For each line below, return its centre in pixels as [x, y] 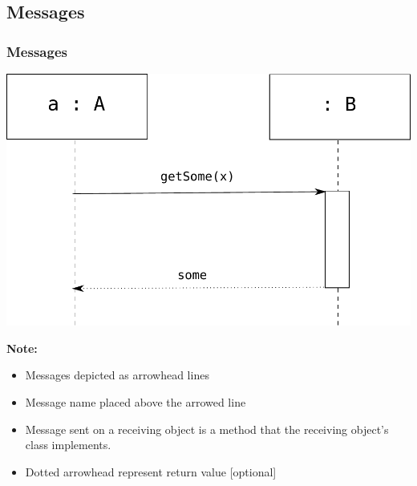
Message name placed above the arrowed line [136, 402]
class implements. [68, 445]
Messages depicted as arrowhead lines [117, 375]
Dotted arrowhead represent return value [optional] [151, 471]
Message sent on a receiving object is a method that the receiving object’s [207, 429]
